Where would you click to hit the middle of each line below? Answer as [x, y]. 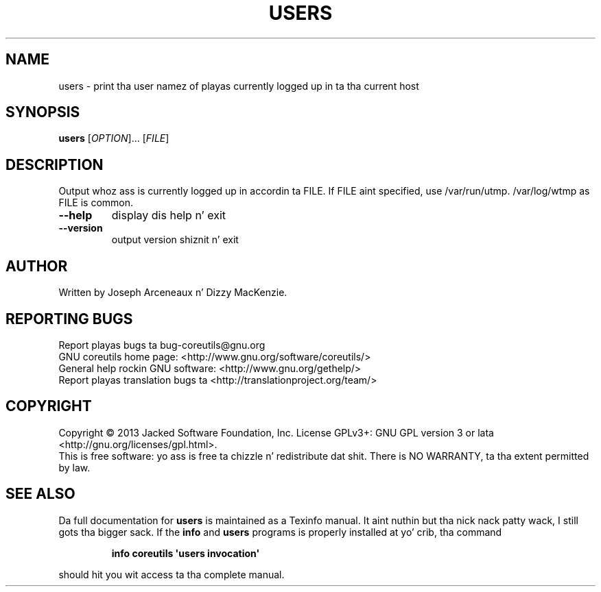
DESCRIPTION [55, 164]
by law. [74, 467]
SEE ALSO [40, 494]
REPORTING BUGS [69, 319]
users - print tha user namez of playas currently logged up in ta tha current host [239, 86]
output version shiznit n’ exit [175, 240]
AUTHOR [37, 266]
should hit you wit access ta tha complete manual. [172, 574]
